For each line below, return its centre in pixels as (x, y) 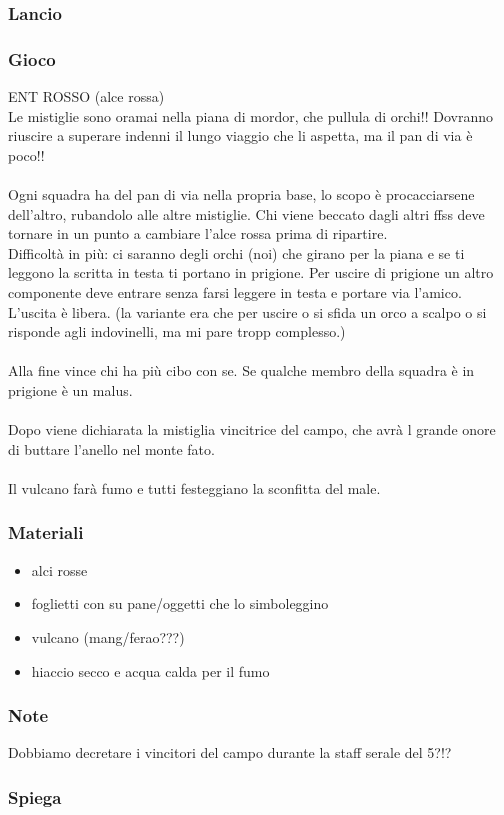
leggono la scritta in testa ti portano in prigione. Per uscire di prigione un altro (251, 272)
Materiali (46, 532)
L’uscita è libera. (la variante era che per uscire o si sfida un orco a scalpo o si (247, 311)
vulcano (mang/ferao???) (108, 636)
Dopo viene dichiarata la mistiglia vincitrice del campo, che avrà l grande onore (252, 429)
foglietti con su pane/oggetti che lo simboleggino (180, 603)
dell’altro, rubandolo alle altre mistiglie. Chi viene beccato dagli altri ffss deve (246, 213)
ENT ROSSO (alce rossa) (86, 96)
